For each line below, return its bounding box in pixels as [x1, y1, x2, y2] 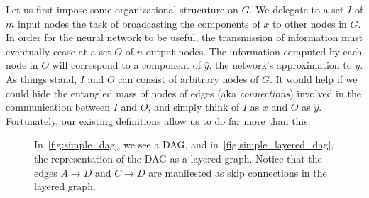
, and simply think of [148, 99, 240, 114]
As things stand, [6, 71, 77, 86]
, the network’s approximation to [209, 57, 352, 72]
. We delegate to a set [249, 2, 344, 16]
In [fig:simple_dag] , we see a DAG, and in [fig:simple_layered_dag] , [34, 137, 334, 152]
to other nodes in [272, 16, 347, 31]
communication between [6, 99, 110, 114]
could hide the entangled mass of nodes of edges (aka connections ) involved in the [6, 85, 361, 100]
